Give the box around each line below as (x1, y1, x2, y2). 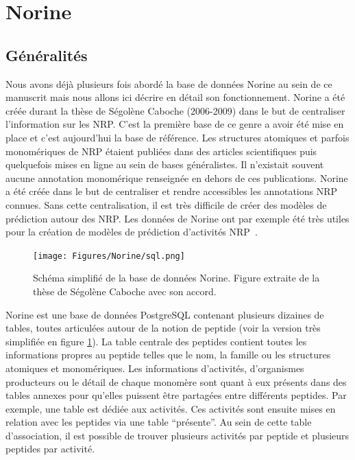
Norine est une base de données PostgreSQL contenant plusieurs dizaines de (5, 307, 324, 321)
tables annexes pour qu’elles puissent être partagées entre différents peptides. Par (5, 388, 347, 402)
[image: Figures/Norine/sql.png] (33, 251, 185, 261)
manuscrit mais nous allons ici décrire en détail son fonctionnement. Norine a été (5, 90, 345, 104)
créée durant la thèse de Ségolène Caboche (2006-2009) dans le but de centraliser (5, 103, 345, 117)
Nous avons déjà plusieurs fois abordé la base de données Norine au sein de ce (5, 76, 332, 91)
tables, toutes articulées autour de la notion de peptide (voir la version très (5, 321, 321, 335)
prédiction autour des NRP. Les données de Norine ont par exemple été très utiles (5, 211, 350, 225)
